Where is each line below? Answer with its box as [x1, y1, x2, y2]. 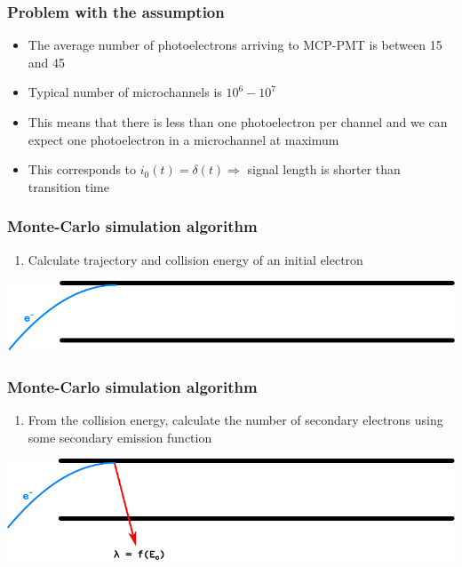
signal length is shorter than [247, 160, 401, 179]
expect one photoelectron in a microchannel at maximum [28, 130, 339, 148]
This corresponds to [28, 160, 137, 179]
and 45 [28, 52, 66, 71]
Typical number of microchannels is [28, 83, 222, 101]
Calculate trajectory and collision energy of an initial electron [28, 250, 363, 268]
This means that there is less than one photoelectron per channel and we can [28, 113, 448, 131]
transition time [28, 177, 109, 196]
